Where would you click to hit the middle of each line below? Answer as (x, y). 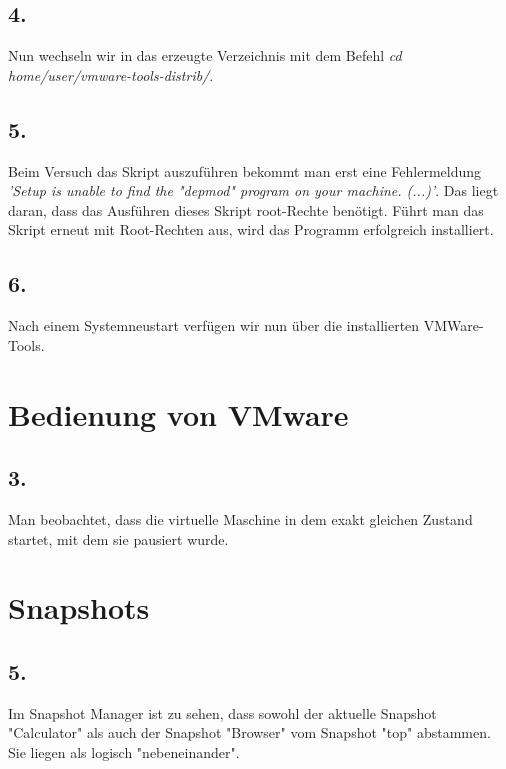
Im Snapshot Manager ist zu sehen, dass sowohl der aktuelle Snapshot (222, 712)
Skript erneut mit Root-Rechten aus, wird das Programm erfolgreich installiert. (251, 229)
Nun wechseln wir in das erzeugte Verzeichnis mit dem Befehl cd (205, 55)
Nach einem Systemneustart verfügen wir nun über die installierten (214, 325)
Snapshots (79, 607)
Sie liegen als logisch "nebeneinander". (124, 751)
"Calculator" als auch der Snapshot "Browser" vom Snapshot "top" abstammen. (249, 732)
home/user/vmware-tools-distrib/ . (111, 74)
